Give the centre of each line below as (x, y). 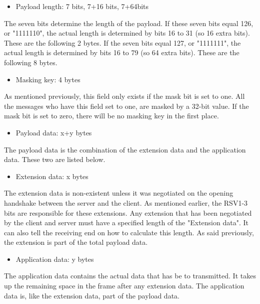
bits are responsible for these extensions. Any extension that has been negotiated (128, 212)
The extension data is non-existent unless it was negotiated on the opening (119, 193)
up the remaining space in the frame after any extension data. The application (124, 286)
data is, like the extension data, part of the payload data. (92, 295)
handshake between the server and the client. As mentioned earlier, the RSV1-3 (126, 202)
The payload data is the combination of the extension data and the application (125, 149)
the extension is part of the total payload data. (76, 242)
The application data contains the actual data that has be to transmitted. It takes (130, 276)
